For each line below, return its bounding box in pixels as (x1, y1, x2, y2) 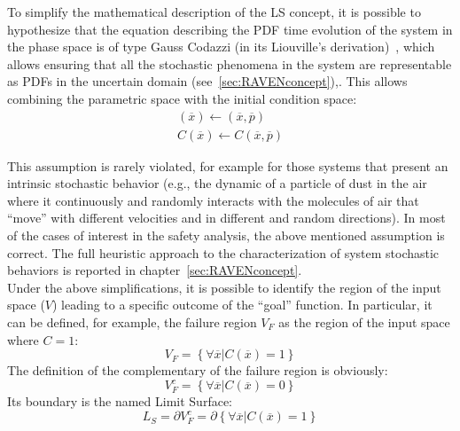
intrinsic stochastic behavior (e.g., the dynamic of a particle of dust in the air (7, 174, 427, 192)
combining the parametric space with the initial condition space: (7, 89, 357, 107)
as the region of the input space (278, 312, 450, 331)
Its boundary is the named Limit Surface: (7, 392, 233, 411)
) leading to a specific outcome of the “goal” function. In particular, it (52, 295, 433, 314)
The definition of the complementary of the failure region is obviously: (7, 361, 388, 380)
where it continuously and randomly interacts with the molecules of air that (7, 191, 419, 209)
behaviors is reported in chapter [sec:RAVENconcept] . (7, 261, 302, 279)
